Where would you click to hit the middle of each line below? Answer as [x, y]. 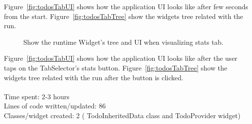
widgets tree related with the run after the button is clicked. [94, 77]
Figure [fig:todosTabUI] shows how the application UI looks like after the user [121, 58]
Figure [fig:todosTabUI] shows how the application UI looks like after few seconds [126, 6]
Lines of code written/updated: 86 [55, 106]
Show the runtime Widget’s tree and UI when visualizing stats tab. [124, 42]
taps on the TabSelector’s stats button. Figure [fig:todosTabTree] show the [116, 67]
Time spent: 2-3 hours [37, 96]
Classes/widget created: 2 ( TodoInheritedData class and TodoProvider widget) [122, 115]
